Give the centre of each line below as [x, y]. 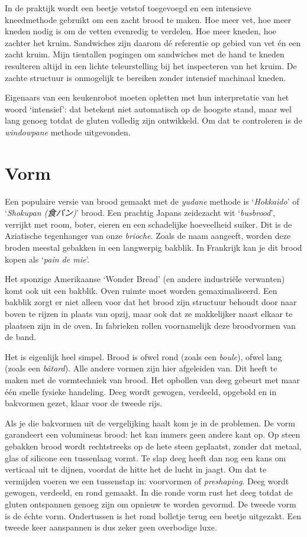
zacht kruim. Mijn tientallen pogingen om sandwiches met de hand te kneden [145, 54]
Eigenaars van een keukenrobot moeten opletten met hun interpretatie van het [147, 97]
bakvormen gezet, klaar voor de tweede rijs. [84, 403]
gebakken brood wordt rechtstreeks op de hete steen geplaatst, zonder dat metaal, [153, 446]
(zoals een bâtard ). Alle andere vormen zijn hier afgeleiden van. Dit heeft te [141, 368]
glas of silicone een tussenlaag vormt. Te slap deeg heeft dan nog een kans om [146, 457]
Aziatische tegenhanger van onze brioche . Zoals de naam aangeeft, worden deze [148, 236]
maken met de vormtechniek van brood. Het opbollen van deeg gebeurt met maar [152, 379]
